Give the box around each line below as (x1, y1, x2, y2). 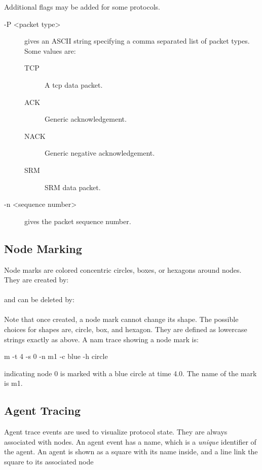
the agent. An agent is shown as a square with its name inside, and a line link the (4, 446, 258, 457)
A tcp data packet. (45, 79, 103, 90)
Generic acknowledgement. (45, 114, 127, 124)
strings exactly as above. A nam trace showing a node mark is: (4, 334, 199, 344)
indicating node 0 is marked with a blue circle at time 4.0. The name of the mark (4, 368, 257, 378)
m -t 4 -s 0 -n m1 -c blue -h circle (4, 351, 108, 361)
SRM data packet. (45, 182, 101, 192)
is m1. (4, 378, 23, 388)
